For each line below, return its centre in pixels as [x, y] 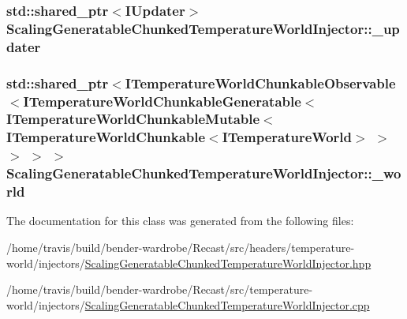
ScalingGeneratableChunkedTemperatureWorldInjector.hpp [228, 263]
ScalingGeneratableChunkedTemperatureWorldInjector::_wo [204, 173]
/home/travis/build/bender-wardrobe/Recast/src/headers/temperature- [181, 248]
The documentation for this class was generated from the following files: [180, 221]
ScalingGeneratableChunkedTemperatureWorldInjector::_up [203, 28]
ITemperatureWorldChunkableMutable [133, 119]
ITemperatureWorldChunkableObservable [260, 83]
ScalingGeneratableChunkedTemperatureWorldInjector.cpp [227, 304]
